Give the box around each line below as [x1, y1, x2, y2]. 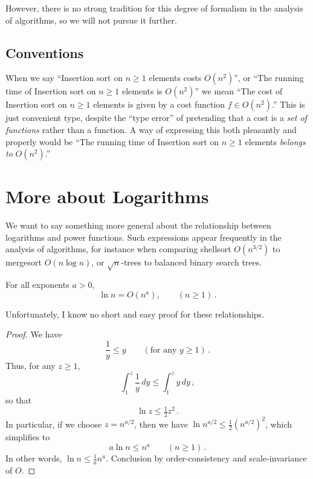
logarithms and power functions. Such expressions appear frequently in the [5, 230, 282, 243]
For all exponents [5, 278, 69, 291]
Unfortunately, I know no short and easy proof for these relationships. [5, 307, 265, 320]
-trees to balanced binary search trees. [121, 256, 262, 269]
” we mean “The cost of [195, 85, 283, 97]
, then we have [134, 417, 188, 430]
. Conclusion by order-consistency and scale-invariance [106, 452, 307, 464]
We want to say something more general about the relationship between [5, 219, 271, 232]
